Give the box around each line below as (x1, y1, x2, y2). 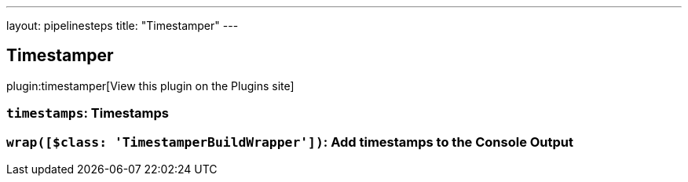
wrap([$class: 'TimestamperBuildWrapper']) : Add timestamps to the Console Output (6, 133, 574, 150)
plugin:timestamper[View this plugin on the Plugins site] (6, 78, 295, 93)
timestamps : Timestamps (6, 105, 170, 122)
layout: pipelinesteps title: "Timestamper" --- (6, 19, 239, 32)
